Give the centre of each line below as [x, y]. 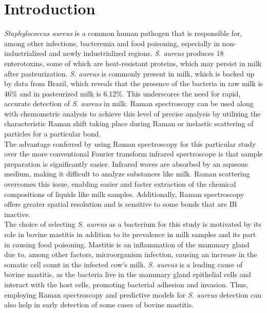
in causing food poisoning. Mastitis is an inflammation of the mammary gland [127, 244]
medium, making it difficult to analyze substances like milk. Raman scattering [127, 174]
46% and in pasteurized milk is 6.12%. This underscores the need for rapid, [122, 93]
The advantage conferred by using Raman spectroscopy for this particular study [130, 143]
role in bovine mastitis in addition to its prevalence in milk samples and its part [130, 234]
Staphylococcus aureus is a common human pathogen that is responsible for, [123, 33]
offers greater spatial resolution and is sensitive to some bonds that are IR [121, 204]
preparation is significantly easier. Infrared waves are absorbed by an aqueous [126, 163]
